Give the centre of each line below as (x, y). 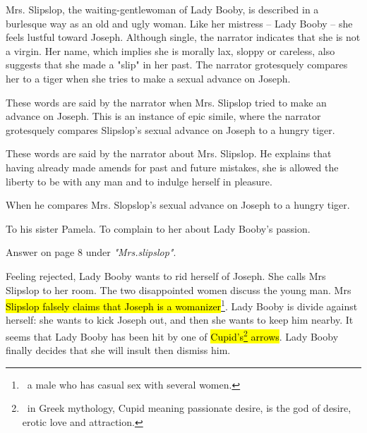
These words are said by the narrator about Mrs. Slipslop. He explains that (169, 153)
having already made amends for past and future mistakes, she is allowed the (172, 167)
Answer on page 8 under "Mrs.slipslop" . (91, 252)
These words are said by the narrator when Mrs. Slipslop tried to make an (166, 102)
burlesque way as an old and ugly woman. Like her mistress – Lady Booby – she (179, 23)
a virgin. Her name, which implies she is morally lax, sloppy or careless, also (170, 50)
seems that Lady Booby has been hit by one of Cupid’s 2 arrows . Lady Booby (172, 335)
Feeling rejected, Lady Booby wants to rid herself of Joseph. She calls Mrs (166, 275)
